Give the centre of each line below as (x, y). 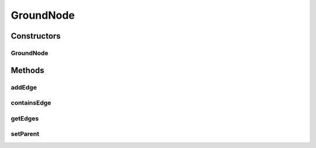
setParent (25, 134)
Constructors (36, 36)
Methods (28, 70)
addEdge (24, 87)
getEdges (25, 118)
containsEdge (31, 103)
